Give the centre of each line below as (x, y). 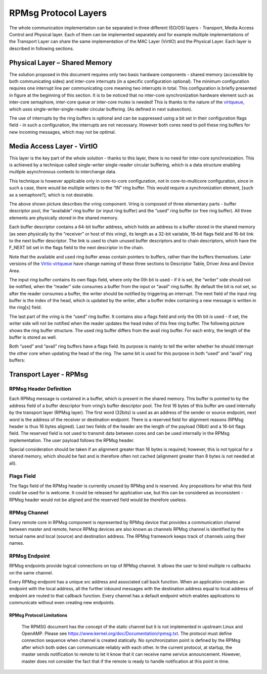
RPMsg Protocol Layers (58, 13)
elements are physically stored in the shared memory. (64, 217)
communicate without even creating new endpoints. (62, 603)
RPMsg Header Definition (40, 389)
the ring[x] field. (25, 308)
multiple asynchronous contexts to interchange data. (63, 172)
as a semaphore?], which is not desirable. (51, 195)
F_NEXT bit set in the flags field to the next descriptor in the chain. (77, 248)
